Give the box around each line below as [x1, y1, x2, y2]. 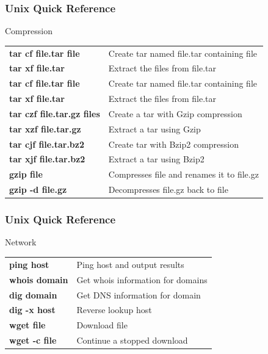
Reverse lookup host [76, 303, 152, 316]
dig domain [9, 288, 57, 301]
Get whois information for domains [76, 273, 208, 286]
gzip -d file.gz [9, 183, 67, 196]
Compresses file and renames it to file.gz [108, 168, 259, 181]
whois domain [9, 273, 68, 286]
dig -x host [9, 303, 56, 316]
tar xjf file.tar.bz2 [9, 153, 85, 165]
